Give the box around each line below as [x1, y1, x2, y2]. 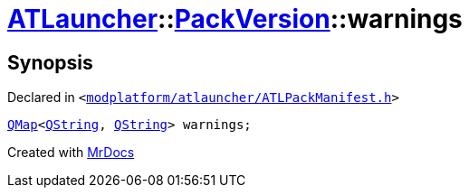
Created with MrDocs [7, 144, 135, 161]
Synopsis [7, 51, 93, 74]
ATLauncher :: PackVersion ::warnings [7, 4, 463, 34]
